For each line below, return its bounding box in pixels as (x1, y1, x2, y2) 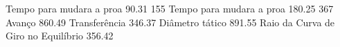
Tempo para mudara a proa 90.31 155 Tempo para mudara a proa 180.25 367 (6, 1, 334, 15)
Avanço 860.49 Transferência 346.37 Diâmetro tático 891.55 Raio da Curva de (6, 15, 335, 29)
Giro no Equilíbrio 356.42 (6, 28, 114, 43)
